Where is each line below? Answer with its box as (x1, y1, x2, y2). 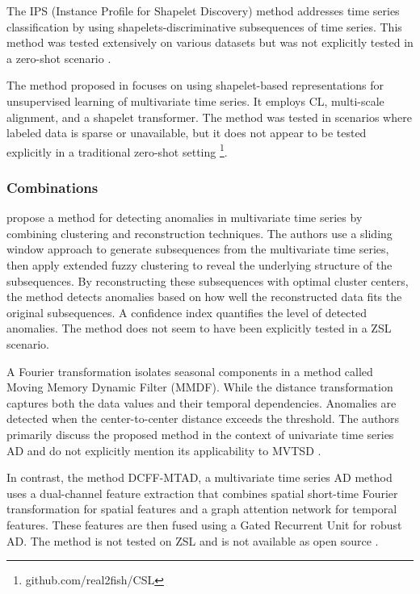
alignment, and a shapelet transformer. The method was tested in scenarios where (6, 108, 412, 125)
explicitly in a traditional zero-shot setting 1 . (6, 140, 228, 160)
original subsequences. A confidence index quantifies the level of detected (6, 303, 367, 320)
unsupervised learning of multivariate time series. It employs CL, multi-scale (6, 92, 384, 109)
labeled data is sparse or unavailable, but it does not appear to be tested (6, 124, 367, 141)
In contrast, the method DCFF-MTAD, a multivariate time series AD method (6, 469, 393, 486)
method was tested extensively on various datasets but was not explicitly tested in (6, 34, 414, 51)
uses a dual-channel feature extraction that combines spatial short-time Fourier (6, 484, 398, 501)
